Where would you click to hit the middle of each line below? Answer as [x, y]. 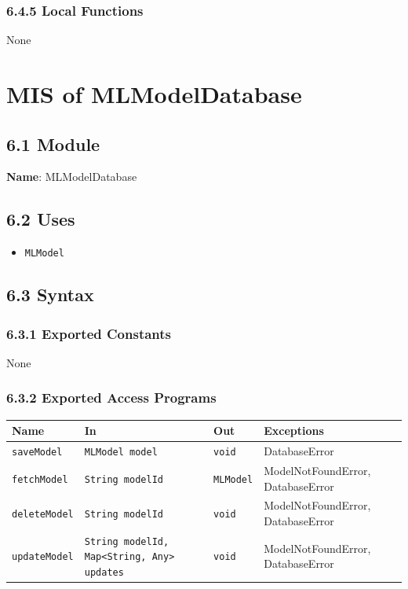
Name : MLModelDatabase [72, 177]
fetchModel [40, 479]
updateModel [43, 557]
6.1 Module [53, 144]
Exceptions [294, 431]
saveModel [37, 452]
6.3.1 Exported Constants [89, 333]
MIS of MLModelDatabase [154, 94]
